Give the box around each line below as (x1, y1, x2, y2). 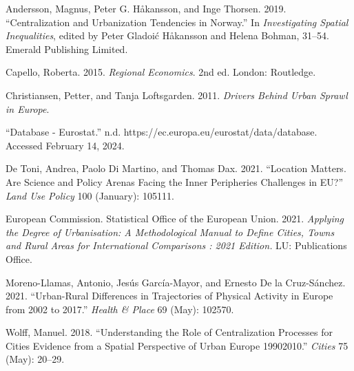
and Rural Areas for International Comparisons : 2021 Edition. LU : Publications (6, 238, 347, 253)
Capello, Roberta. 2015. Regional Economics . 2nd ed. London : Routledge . (6, 65, 316, 79)
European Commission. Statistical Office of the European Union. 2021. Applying (6, 211, 344, 226)
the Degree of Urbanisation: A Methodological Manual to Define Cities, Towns (6, 224, 335, 239)
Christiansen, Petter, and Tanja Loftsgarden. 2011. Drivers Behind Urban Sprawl (6, 87, 348, 102)
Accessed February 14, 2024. (6, 138, 125, 152)
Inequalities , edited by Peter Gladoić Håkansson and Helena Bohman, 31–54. (6, 28, 329, 43)
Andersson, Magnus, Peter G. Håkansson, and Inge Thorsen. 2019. (6, 1, 287, 15)
